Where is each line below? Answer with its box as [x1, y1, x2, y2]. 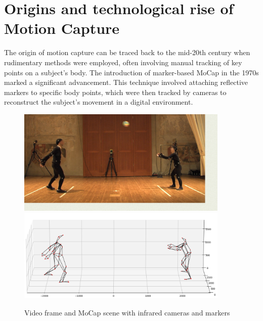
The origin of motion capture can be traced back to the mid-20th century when [4, 47, 250, 58]
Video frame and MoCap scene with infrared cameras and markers [24, 307, 230, 318]
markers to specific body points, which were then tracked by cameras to [4, 86, 227, 97]
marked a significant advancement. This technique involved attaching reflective [4, 77, 248, 87]
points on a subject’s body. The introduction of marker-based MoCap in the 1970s [4, 67, 259, 77]
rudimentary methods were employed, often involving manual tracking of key [4, 57, 242, 67]
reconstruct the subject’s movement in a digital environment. [4, 97, 193, 107]
